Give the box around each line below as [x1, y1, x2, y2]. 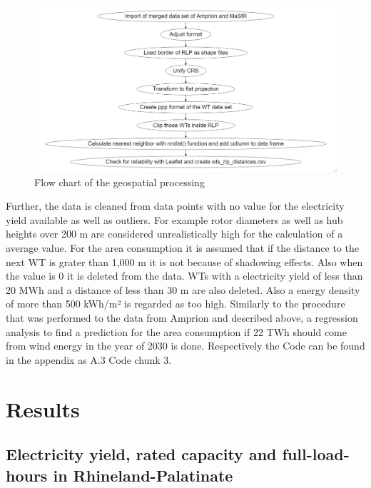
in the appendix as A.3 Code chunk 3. [6, 352, 172, 367]
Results [6, 394, 80, 423]
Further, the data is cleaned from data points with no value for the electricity [6, 198, 345, 213]
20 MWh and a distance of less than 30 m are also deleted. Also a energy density [6, 282, 360, 297]
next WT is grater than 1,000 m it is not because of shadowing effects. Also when [6, 254, 363, 269]
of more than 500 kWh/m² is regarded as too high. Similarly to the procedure [6, 296, 345, 311]
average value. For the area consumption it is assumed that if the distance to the [6, 240, 359, 255]
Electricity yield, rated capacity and [6, 443, 277, 465]
